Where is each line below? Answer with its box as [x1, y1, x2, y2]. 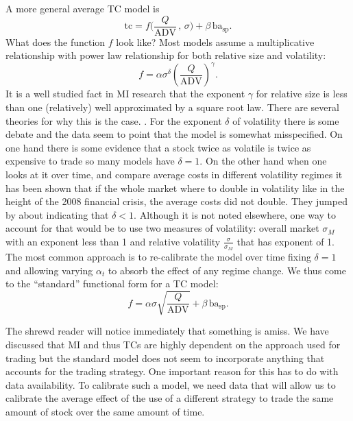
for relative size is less [256, 86, 348, 101]
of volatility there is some [232, 113, 339, 128]
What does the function [5, 34, 106, 49]
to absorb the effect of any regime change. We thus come [108, 263, 346, 277]
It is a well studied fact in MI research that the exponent [5, 86, 245, 101]
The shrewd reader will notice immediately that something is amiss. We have [5, 324, 329, 338]
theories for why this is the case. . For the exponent [5, 113, 222, 128]
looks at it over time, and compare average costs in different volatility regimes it [5, 167, 343, 181]
